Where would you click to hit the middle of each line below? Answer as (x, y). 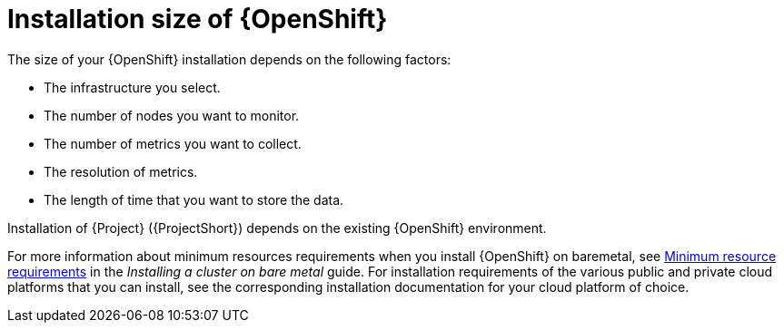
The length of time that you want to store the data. (194, 199)
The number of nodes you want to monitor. (172, 115)
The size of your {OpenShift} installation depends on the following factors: (229, 59)
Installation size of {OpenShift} (198, 19)
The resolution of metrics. (121, 171)
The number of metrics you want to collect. (173, 143)
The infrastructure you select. (132, 87)
